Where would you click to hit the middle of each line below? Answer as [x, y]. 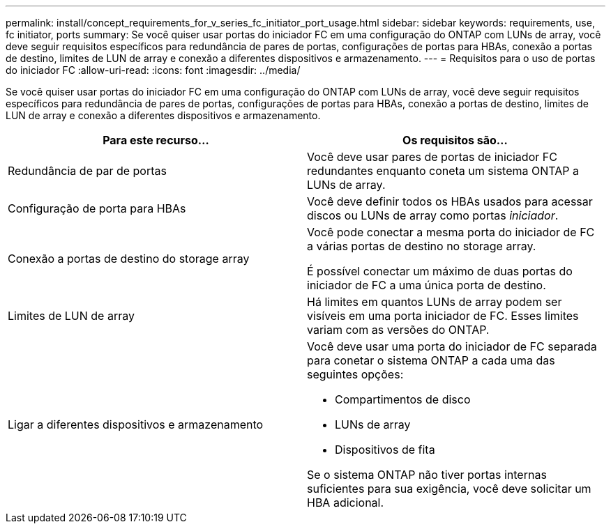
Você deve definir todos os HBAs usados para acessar [450, 201]
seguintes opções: [355, 374]
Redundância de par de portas [87, 171]
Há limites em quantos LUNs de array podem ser [435, 302]
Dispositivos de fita [385, 450]
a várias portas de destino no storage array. [422, 246]
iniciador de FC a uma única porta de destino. [427, 285]
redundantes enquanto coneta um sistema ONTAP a [443, 171]
